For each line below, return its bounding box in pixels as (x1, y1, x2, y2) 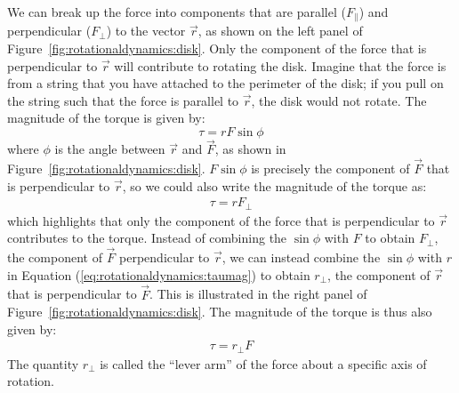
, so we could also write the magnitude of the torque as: (122, 176, 427, 195)
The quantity (7, 354, 79, 373)
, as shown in (214, 140, 286, 158)
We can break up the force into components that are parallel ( (7, 3, 346, 20)
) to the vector (106, 21, 186, 40)
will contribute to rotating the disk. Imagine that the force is (114, 56, 447, 75)
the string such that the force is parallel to (7, 91, 239, 109)
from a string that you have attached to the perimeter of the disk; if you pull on (7, 74, 444, 92)
